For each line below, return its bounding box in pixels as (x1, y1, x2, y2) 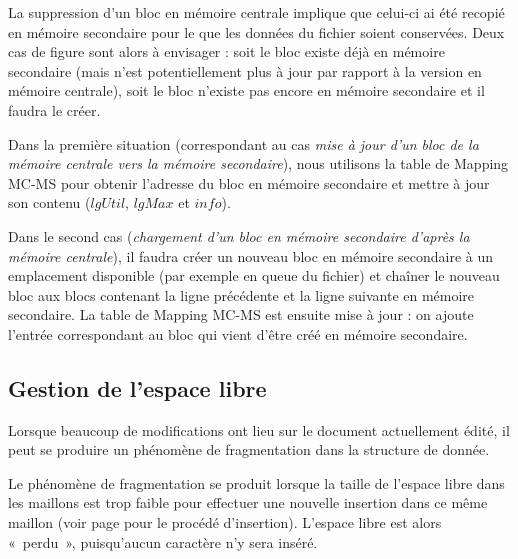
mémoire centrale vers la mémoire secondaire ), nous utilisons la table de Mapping (8, 153, 509, 174)
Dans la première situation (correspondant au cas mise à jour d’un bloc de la (8, 133, 479, 154)
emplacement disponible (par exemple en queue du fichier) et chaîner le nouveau (8, 265, 500, 286)
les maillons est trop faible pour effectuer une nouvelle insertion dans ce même (8, 492, 488, 513)
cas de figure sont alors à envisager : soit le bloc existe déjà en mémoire (8, 41, 445, 62)
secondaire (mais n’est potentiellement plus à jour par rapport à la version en (8, 60, 482, 81)
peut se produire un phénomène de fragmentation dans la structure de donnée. (8, 439, 490, 460)
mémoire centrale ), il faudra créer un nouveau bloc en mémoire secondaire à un (8, 245, 494, 266)
